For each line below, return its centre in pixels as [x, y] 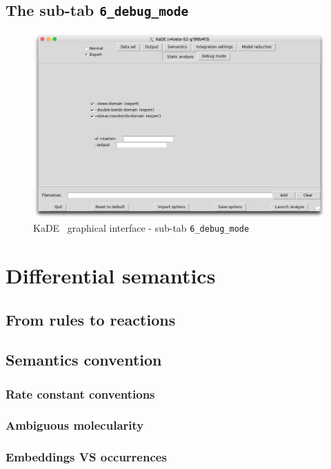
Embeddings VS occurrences [86, 457]
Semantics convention [84, 360]
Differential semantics [111, 275]
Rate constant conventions [80, 393]
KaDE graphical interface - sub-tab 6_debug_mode [141, 228]
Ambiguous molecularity [75, 425]
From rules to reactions [91, 319]
